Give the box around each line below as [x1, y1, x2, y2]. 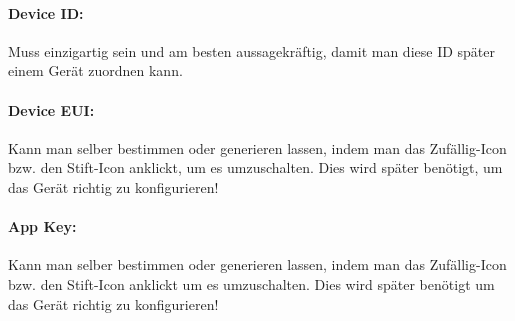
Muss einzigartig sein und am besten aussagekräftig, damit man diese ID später [8, 40, 496, 61]
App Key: [8, 216, 77, 237]
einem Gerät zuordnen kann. [8, 60, 183, 81]
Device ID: [8, 2, 84, 23]
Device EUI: [8, 99, 95, 120]
